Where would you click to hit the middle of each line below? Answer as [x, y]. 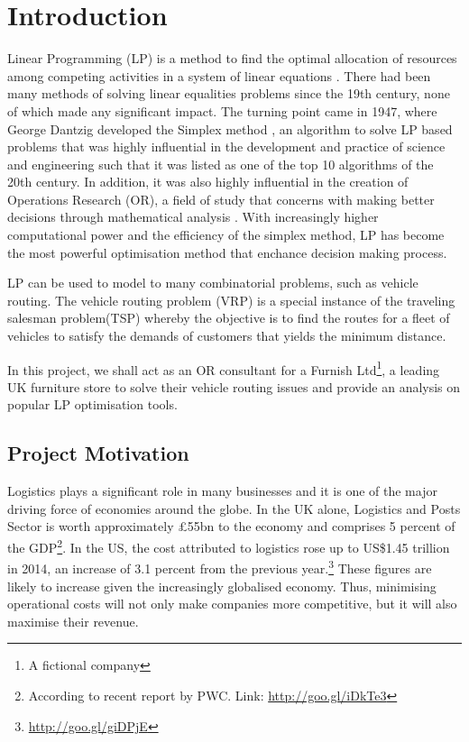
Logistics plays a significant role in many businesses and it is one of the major [222, 491]
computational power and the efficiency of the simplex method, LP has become [226, 235]
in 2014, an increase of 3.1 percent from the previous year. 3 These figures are [220, 567]
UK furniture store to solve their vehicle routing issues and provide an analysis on [234, 386]
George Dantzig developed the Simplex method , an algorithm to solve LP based [230, 128]
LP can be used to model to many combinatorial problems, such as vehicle [213, 283]
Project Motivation [98, 453]
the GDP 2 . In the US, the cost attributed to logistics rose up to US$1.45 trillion [229, 546]
